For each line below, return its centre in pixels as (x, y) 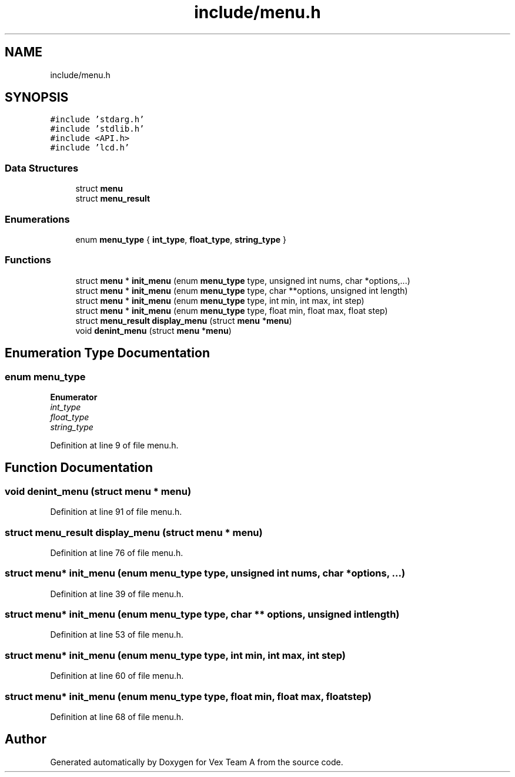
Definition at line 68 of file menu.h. (117, 716)
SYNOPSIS (37, 98)
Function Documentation (79, 468)
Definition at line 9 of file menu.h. (114, 445)
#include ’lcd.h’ (90, 148)
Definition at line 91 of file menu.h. (116, 512)
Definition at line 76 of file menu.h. (117, 552)
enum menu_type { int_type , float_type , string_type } (181, 239)
